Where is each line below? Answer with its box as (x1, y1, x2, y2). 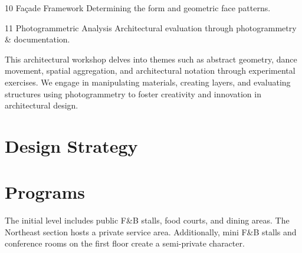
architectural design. (5, 99, 78, 111)
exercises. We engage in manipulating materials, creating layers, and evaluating (5, 75, 291, 88)
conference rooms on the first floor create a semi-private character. (5, 237, 245, 249)
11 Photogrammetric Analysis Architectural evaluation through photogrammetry (5, 21, 297, 34)
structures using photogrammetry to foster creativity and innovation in (5, 87, 261, 100)
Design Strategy (5, 133, 138, 157)
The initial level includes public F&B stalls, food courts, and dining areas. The (5, 214, 290, 226)
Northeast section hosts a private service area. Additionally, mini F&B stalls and (5, 225, 297, 238)
